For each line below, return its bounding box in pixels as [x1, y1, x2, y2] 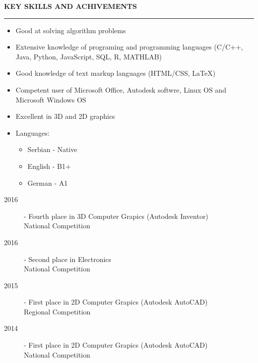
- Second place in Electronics [24, 254, 112, 264]
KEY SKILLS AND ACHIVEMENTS [4, 1, 137, 11]
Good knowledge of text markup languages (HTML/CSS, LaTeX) [15, 68, 216, 78]
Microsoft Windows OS [15, 94, 86, 104]
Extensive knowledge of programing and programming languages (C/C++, [15, 42, 243, 52]
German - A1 [27, 177, 68, 188]
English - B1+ [27, 160, 71, 171]
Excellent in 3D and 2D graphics [15, 111, 115, 121]
